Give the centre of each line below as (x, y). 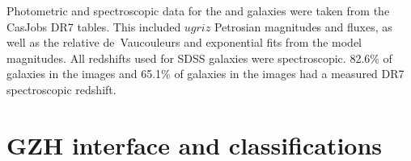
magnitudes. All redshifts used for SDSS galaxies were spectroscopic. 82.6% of (199, 58)
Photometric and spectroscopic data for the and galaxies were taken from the (198, 10)
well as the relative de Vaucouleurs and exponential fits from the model (184, 42)
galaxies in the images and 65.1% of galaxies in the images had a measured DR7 (205, 74)
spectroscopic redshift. (61, 89)
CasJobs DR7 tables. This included (94, 26)
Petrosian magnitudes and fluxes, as (303, 26)
